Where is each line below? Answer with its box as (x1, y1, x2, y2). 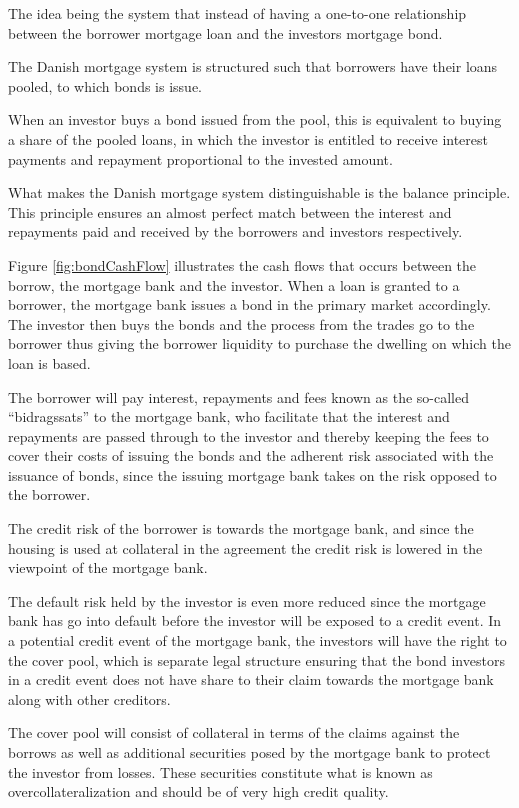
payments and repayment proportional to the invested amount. (8, 148, 393, 169)
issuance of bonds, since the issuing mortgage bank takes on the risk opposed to (8, 464, 497, 485)
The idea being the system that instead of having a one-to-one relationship (8, 3, 467, 23)
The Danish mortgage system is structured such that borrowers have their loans (8, 56, 498, 77)
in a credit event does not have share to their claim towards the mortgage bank (8, 669, 494, 690)
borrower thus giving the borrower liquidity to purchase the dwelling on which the (8, 333, 511, 354)
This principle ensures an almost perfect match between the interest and (8, 201, 452, 222)
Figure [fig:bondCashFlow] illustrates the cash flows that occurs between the (8, 254, 477, 275)
